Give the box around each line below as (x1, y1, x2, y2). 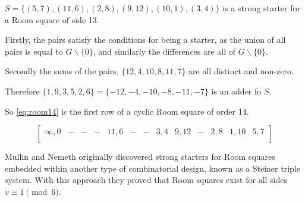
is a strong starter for (222, 2, 300, 14)
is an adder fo (211, 84, 262, 97)
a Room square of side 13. (5, 13, 99, 26)
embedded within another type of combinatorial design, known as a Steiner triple (5, 162, 300, 174)
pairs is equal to (5, 45, 63, 57)
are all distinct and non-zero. (188, 65, 294, 77)
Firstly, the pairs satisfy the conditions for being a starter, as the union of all (5, 33, 286, 46)
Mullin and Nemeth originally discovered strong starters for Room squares (5, 150, 275, 163)
